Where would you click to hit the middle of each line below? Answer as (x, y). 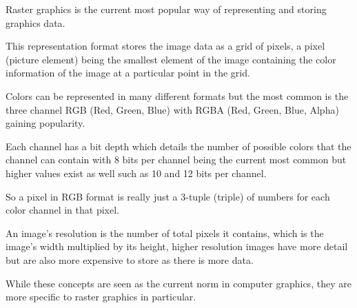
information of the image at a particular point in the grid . (128, 73)
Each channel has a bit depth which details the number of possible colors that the (178, 146)
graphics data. (35, 22)
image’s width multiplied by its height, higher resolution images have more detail (177, 246)
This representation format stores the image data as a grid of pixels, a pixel (165, 46)
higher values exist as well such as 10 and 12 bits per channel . (136, 173)
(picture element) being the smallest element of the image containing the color (171, 59)
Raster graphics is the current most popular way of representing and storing (166, 9)
